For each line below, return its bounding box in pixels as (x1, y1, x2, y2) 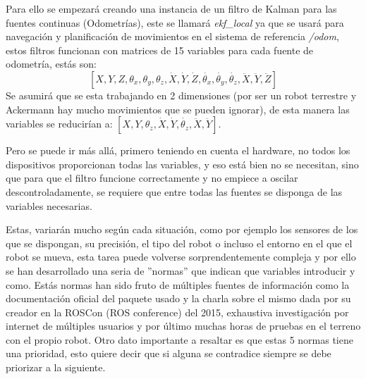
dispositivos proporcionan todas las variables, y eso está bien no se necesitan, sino (6, 156, 359, 171)
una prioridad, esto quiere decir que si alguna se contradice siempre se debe (6, 346, 331, 361)
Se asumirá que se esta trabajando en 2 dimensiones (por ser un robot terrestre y (6, 87, 357, 102)
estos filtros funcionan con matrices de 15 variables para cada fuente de (6, 42, 314, 57)
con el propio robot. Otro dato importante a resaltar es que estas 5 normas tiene (6, 332, 353, 347)
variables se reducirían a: (6, 116, 113, 131)
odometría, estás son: (6, 56, 97, 71)
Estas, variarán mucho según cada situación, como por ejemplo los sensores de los (6, 222, 358, 237)
